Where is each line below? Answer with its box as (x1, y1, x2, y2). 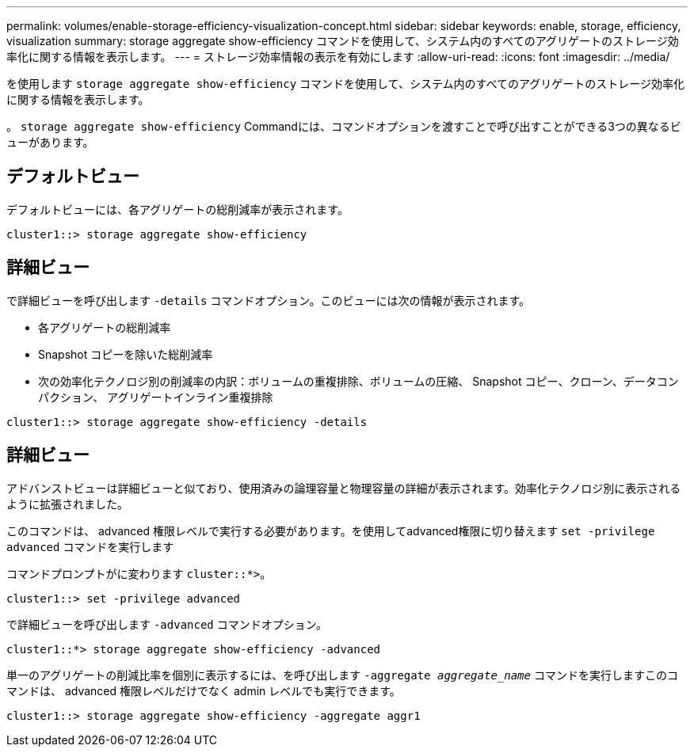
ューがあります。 (6, 135, 94, 149)
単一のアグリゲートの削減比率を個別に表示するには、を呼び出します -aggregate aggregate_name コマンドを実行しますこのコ (6, 667, 678, 682)
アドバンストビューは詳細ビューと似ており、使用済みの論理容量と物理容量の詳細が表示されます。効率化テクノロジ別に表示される (6, 481, 681, 495)
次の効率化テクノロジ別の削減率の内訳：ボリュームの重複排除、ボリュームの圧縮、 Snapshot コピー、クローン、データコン (38, 374, 679, 388)
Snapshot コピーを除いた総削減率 (38, 347, 213, 361)
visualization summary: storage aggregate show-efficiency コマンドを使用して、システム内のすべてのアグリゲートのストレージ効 (6, 34, 679, 48)
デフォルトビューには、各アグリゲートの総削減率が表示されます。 (6, 202, 349, 216)
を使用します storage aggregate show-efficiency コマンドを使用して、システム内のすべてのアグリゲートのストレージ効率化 (6, 77, 684, 90)
